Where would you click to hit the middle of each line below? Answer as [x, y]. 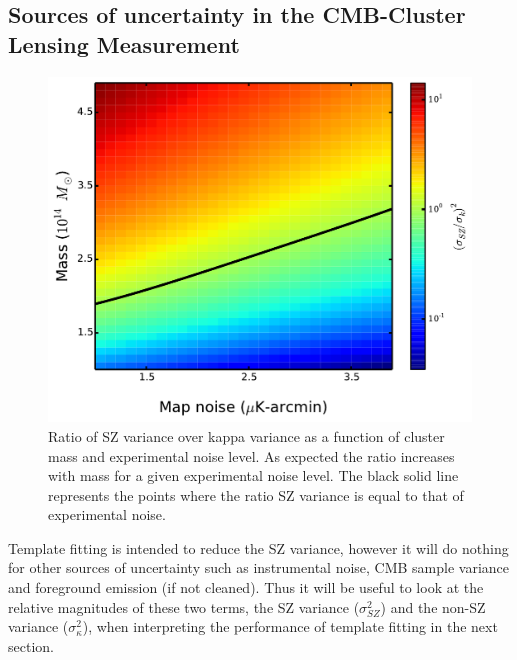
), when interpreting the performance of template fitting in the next [290, 626]
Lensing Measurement [124, 43]
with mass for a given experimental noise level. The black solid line [253, 475]
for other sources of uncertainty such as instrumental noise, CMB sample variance [259, 567]
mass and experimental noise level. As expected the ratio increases [251, 455]
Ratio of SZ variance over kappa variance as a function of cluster [246, 435]
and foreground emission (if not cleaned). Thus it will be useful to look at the [246, 587]
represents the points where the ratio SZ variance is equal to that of [256, 494]
